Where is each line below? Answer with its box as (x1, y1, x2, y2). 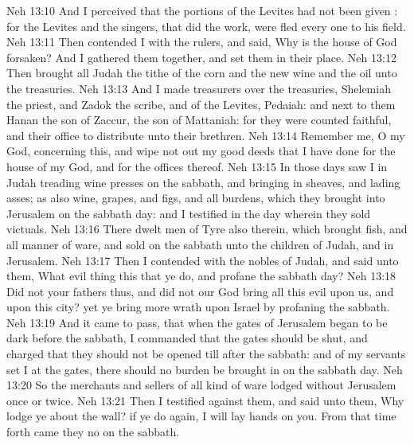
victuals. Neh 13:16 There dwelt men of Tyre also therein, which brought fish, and (6, 221, 408, 237)
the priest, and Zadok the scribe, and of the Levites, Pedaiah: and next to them (6, 96, 396, 112)
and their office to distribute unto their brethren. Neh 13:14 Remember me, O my (6, 127, 405, 143)
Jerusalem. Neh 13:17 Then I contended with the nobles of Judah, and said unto (6, 252, 399, 268)
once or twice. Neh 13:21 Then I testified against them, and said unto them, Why (6, 392, 404, 408)
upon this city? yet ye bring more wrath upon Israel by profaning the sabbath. (6, 299, 390, 315)
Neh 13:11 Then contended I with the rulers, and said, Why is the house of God (6, 33, 397, 50)
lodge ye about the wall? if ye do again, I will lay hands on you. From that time (6, 408, 396, 424)
